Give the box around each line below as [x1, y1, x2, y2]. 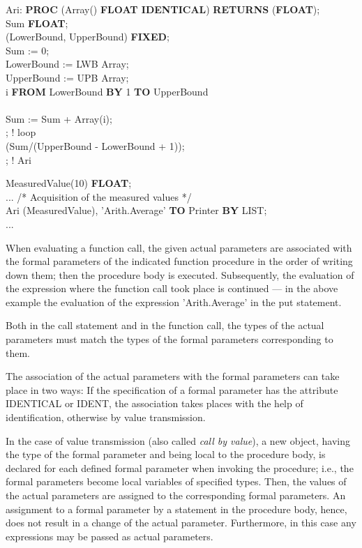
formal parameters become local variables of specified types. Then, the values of [6, 474, 347, 489]
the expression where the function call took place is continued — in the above [6, 281, 338, 296]
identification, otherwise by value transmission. [6, 410, 206, 425]
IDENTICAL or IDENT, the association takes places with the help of [6, 396, 303, 411]
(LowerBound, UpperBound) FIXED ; [6, 29, 169, 44]
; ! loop [6, 125, 36, 139]
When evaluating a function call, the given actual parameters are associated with [6, 240, 352, 254]
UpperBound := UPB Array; [6, 70, 129, 84]
